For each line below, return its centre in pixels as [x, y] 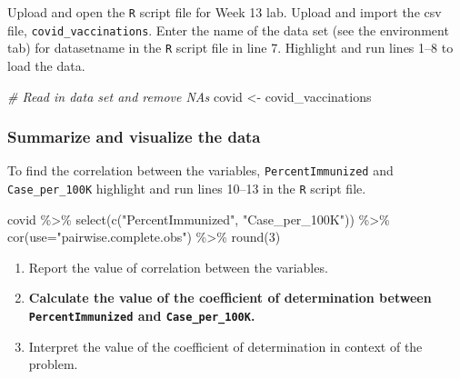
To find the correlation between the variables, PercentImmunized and [200, 170]
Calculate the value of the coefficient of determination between [230, 298]
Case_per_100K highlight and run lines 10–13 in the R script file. [187, 189]
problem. [53, 364]
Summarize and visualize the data [134, 137]
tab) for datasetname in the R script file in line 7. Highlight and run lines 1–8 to [230, 48]
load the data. [46, 65]
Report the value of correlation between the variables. [178, 267]
